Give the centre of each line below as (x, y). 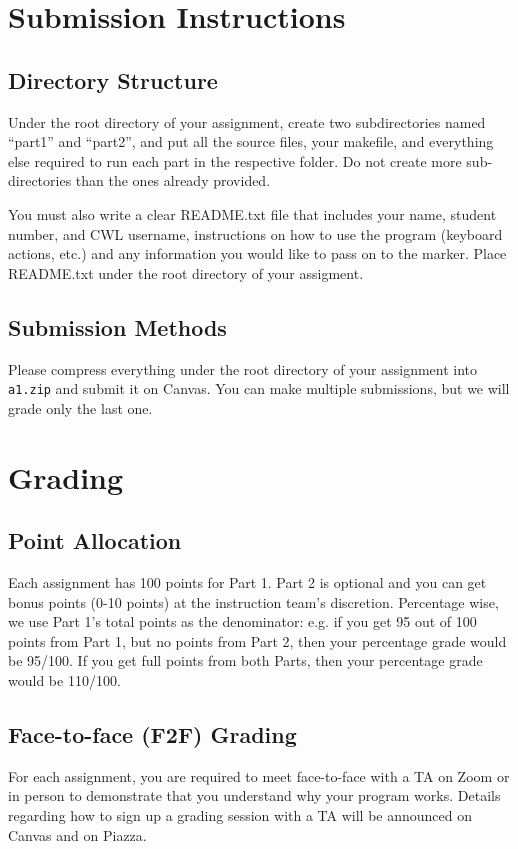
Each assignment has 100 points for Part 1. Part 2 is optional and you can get (247, 581)
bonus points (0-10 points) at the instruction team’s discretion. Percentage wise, (253, 601)
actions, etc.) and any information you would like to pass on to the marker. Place (257, 253)
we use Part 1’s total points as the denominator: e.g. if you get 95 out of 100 (242, 621)
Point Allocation (95, 540)
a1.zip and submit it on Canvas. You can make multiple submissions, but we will (259, 388)
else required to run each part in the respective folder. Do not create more (235, 160)
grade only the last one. (80, 407)
